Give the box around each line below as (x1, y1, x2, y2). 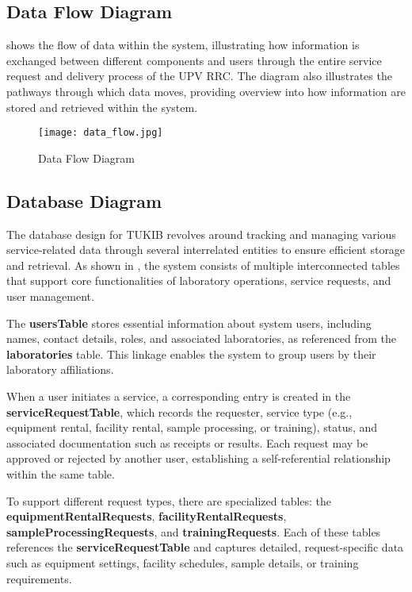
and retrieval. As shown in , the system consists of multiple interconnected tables (6, 256, 400, 273)
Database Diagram (6, 188, 162, 213)
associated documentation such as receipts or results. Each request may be (6, 434, 368, 451)
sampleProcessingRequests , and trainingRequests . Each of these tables (6, 523, 381, 540)
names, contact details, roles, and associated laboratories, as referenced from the (6, 330, 396, 347)
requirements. (6, 570, 72, 586)
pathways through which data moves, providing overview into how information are (6, 83, 406, 99)
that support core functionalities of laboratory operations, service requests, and (6, 272, 391, 289)
